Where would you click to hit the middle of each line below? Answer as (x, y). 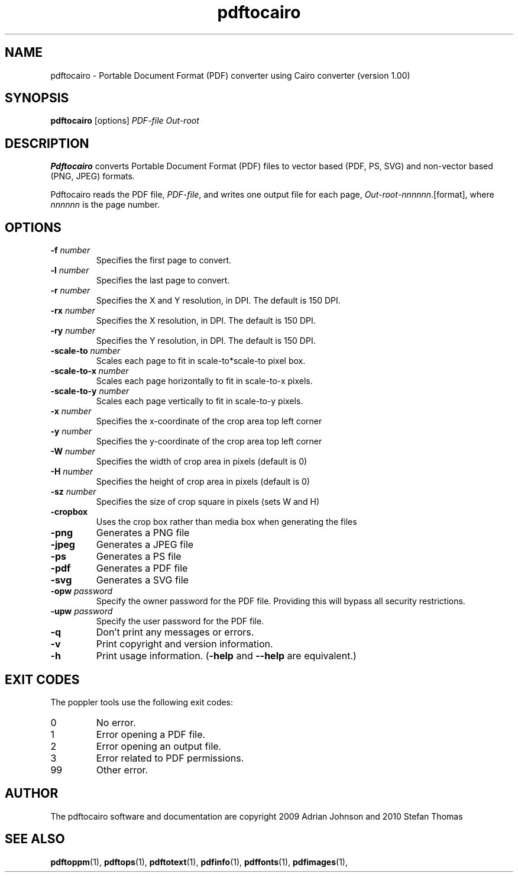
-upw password (82, 611)
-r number (70, 291)
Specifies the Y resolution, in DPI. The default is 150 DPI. (206, 341)
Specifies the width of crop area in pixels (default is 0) (202, 462)
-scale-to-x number (90, 371)
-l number (70, 270)
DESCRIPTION (47, 143)
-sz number (73, 492)
